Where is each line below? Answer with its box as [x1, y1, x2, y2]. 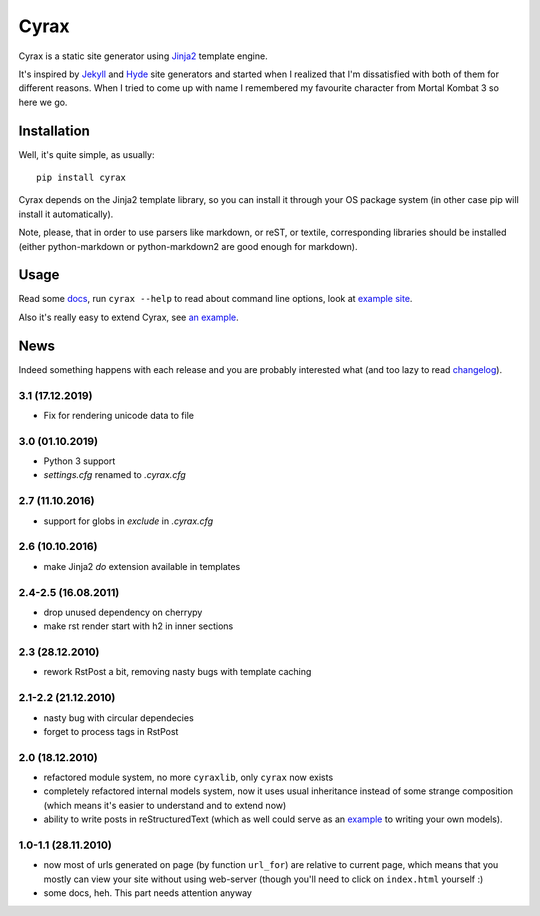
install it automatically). [18, 208, 114, 220]
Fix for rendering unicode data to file [43, 409, 195, 421]
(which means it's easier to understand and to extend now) [43, 799, 287, 811]
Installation [18, 122, 90, 139]
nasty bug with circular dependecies [43, 711, 194, 724]
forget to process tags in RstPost [43, 725, 179, 737]
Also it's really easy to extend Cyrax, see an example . [18, 311, 239, 323]
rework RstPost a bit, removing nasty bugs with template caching [43, 666, 312, 678]
